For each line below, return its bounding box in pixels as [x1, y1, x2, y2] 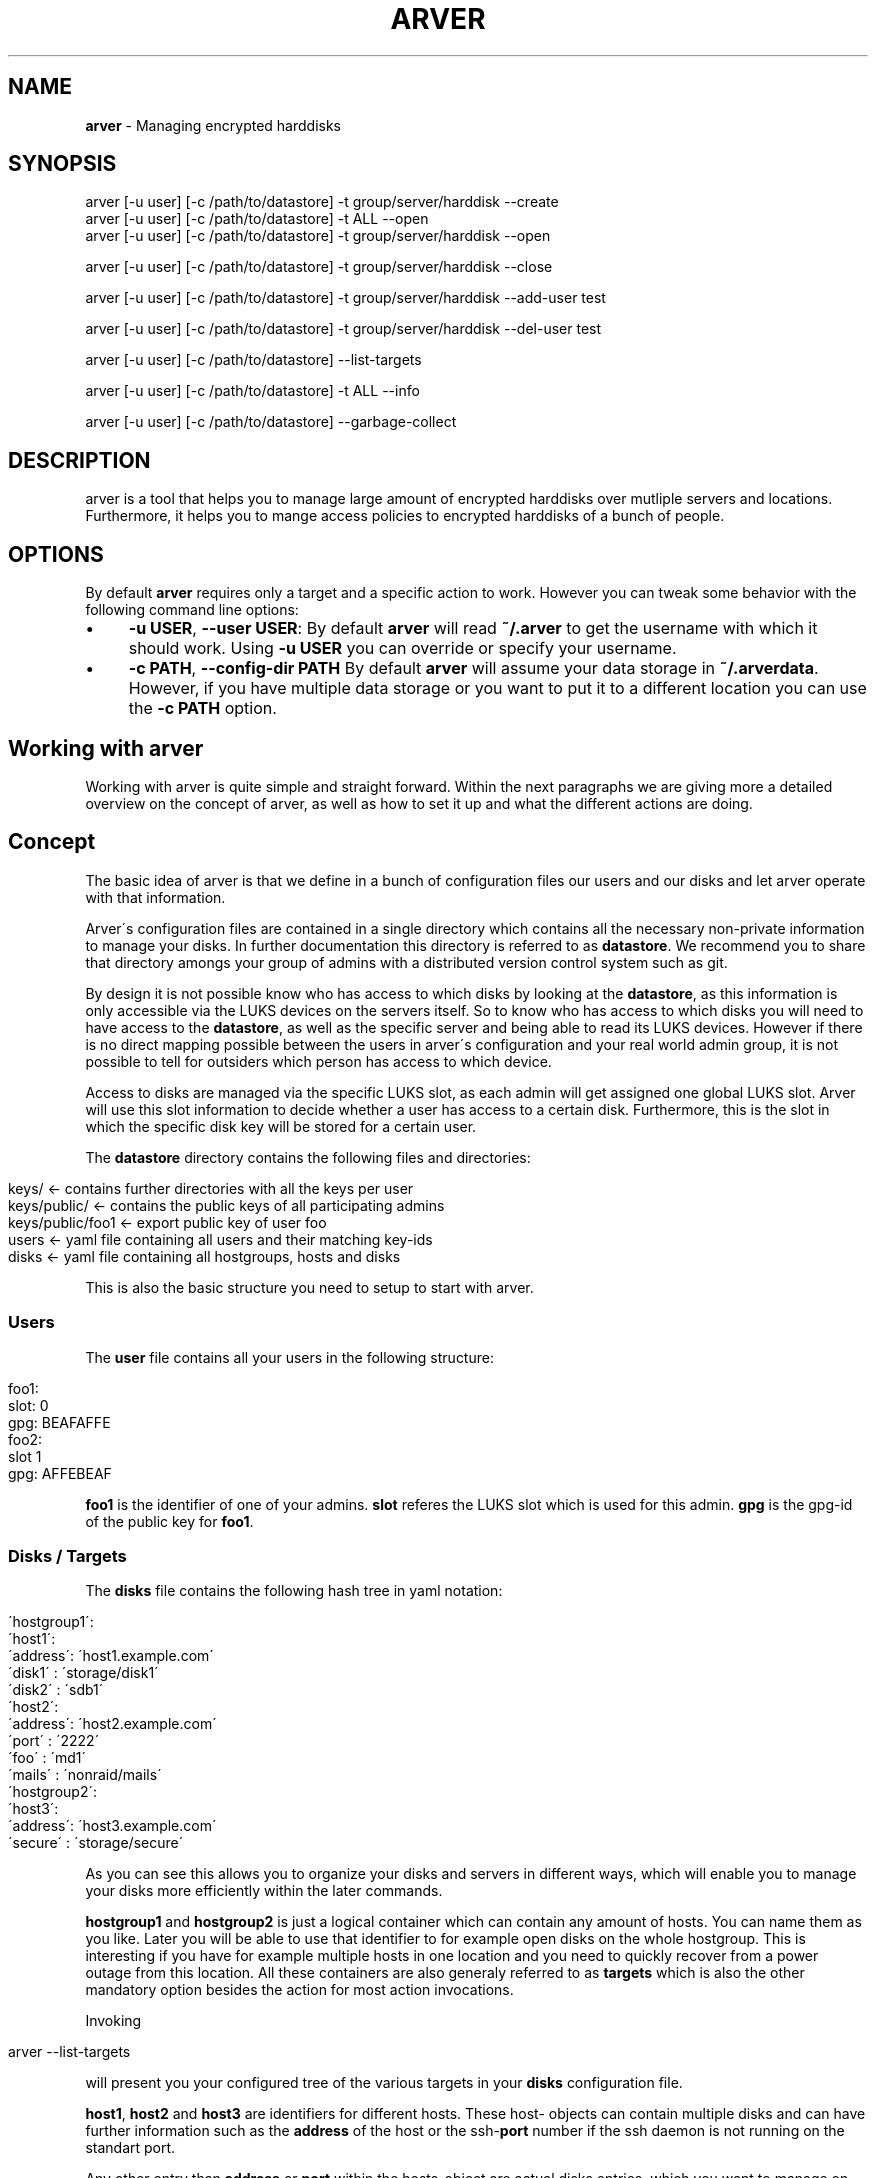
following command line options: [85, 601, 299, 619]
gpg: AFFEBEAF [8, 1464, 112, 1482]
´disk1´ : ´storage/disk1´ [8, 1664, 159, 1682]
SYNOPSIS [8, 151, 117, 177]
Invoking [85, 2012, 142, 2030]
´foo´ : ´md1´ [8, 1749, 87, 1767]
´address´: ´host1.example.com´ [8, 1647, 214, 1665]
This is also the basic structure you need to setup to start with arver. [85, 1278, 534, 1296]
